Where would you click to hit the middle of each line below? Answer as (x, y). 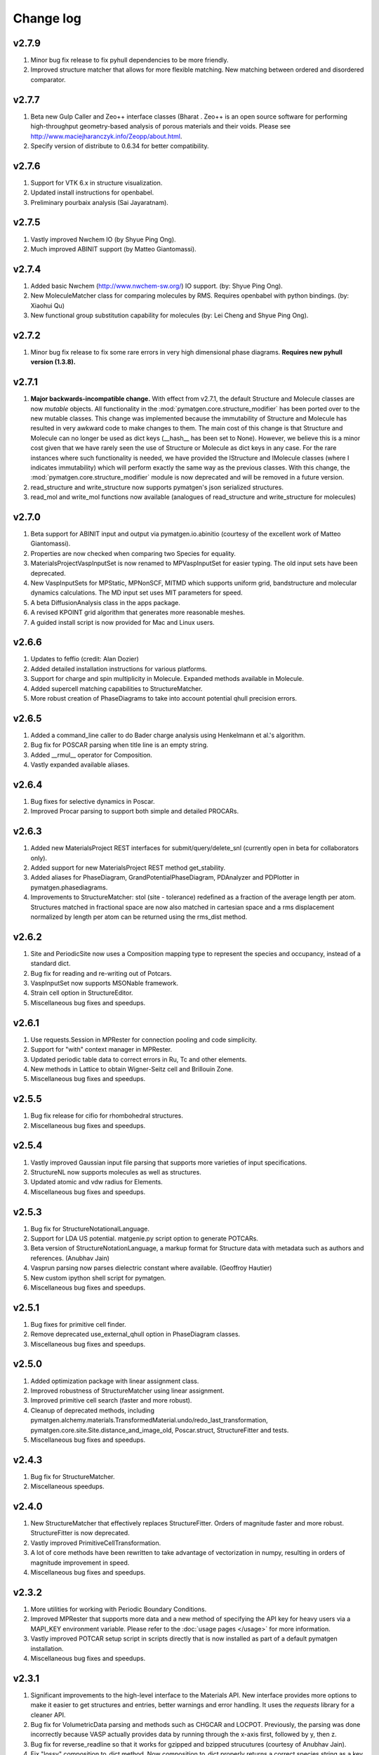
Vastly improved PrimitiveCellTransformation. (96, 1543)
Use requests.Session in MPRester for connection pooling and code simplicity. (144, 1040)
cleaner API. (48, 1715)
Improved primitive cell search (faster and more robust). (111, 1400)
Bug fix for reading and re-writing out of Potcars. (101, 973)
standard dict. (51, 963)
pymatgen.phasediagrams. (69, 887)
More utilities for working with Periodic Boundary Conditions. (119, 1609)
